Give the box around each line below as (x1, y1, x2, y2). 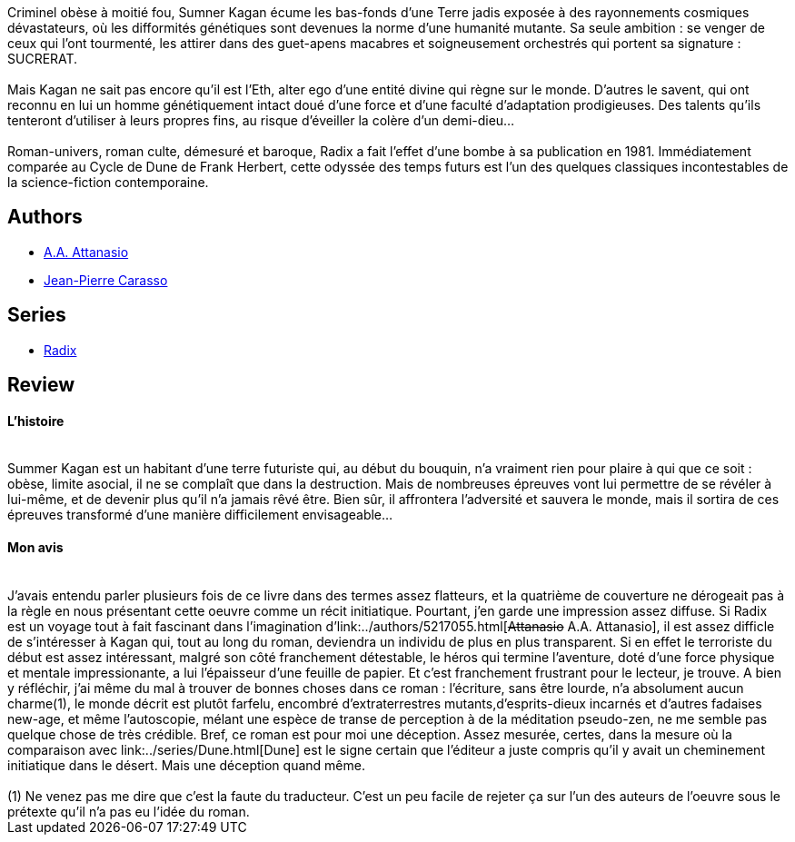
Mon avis (7, 539, 64, 555)
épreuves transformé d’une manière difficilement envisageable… (7, 507, 393, 523)
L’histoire (7, 412, 65, 429)
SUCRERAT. (7, 51, 78, 66)
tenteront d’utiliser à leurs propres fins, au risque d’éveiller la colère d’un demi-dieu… (7, 113, 515, 128)
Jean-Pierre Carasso (44, 272, 168, 288)
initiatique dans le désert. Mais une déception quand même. (7, 757, 365, 773)
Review (7, 373, 75, 397)
